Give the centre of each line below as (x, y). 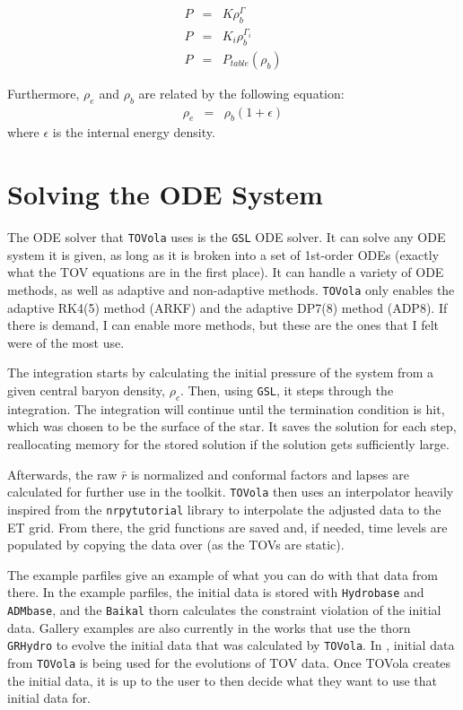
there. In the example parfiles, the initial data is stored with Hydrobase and (216, 592)
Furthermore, (44, 93)
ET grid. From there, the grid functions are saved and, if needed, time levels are (227, 527)
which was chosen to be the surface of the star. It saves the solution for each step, (232, 426)
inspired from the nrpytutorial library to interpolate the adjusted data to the (224, 509)
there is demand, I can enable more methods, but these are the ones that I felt (223, 325)
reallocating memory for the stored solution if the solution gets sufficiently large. (228, 444)
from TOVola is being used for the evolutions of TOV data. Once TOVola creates (229, 662)
